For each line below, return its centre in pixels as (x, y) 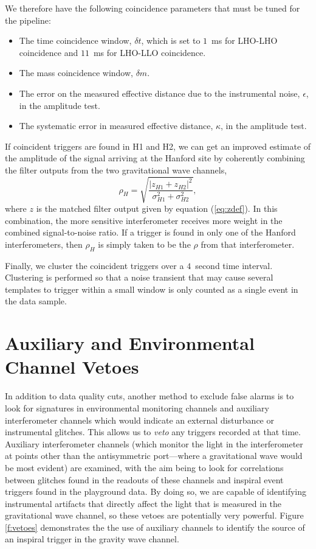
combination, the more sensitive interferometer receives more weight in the (144, 220)
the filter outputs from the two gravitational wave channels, (116, 170)
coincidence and (49, 52)
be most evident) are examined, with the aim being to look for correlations (144, 467)
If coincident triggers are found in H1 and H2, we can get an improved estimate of (158, 146)
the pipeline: (28, 20)
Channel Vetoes (72, 367)
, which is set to (171, 40)
